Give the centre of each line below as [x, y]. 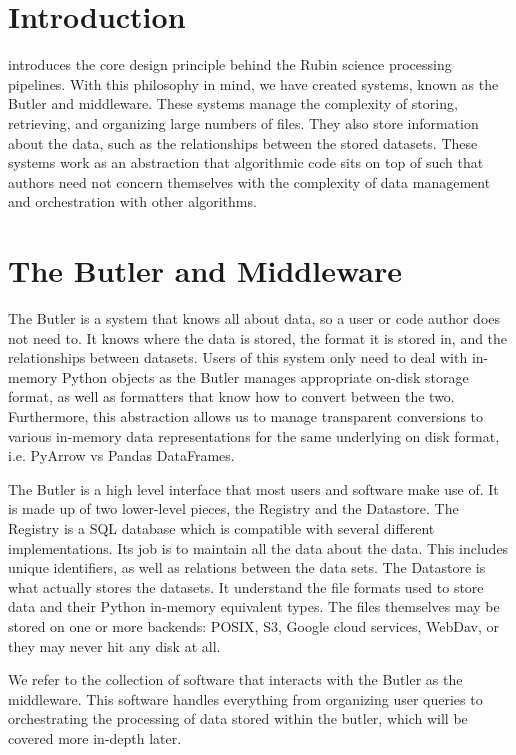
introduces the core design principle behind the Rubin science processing [230, 64]
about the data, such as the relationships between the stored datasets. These [243, 142]
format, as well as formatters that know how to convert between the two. [231, 396]
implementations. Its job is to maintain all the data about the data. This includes [258, 547]
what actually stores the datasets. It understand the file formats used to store [246, 586]
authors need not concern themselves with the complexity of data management [249, 181]
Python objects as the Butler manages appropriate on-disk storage [265, 376]
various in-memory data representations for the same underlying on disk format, [254, 435]
